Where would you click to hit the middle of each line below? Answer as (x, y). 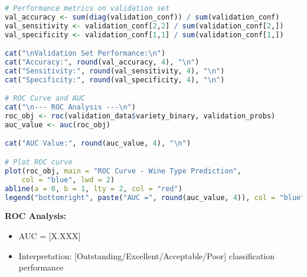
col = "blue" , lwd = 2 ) (68, 180)
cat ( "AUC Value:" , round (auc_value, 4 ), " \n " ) (98, 144)
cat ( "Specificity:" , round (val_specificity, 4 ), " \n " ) (115, 80)
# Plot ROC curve (39, 162)
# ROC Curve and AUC (45, 99)
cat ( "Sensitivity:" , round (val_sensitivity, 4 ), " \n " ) (115, 71)
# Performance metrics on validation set (87, 8)
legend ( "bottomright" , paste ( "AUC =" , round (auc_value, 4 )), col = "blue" (155, 197)
